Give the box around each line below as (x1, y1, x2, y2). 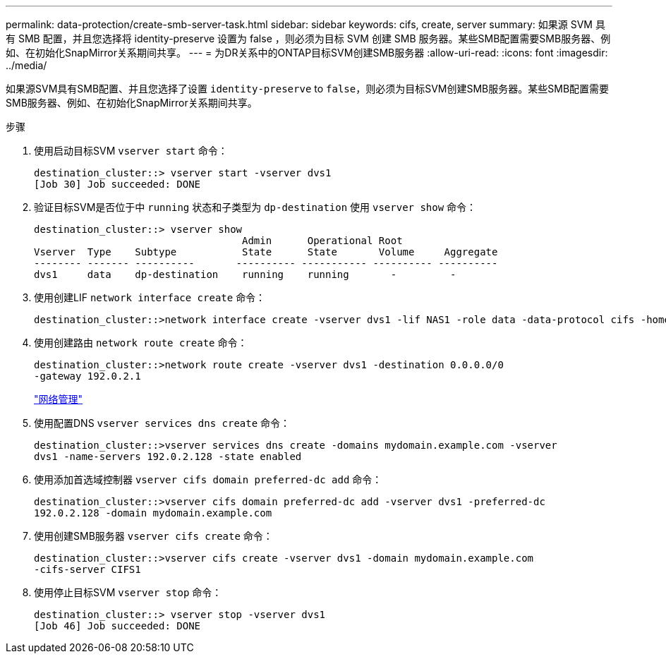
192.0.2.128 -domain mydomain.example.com (34, 507, 272, 519)
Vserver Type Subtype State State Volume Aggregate (34, 246, 498, 258)
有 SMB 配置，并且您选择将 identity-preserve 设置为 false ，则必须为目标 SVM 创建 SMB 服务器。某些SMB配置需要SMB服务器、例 (6, 32, 611, 44)
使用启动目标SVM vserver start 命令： (34, 145, 228, 157)
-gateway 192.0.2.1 (34, 370, 141, 382)
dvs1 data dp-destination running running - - (34, 269, 456, 280)
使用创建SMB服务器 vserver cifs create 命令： (34, 530, 273, 542)
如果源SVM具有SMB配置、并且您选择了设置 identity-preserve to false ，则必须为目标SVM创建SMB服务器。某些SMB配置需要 (6, 83, 610, 95)
